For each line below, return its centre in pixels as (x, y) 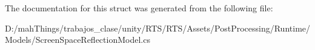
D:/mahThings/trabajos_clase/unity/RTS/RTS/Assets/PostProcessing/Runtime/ (158, 28)
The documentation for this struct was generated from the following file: (139, 8)
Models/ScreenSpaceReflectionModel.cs (78, 40)
